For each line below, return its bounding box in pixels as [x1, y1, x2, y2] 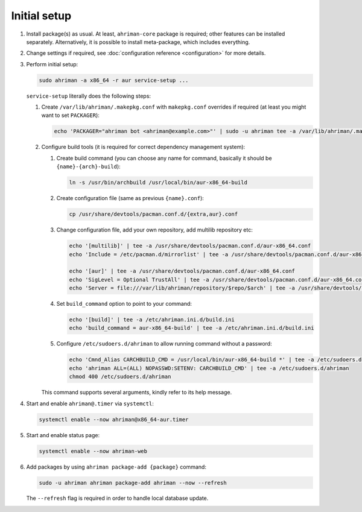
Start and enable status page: [26, 431, 100, 438]
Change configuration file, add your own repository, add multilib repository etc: [56, 226, 253, 233]
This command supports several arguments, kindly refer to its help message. [41, 389, 232, 396]
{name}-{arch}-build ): [56, 163, 121, 170]
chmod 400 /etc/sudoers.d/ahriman [69, 373, 171, 380]
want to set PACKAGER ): [41, 112, 100, 119]
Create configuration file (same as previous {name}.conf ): [56, 195, 205, 202]
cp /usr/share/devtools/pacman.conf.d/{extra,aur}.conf [69, 211, 238, 218]
